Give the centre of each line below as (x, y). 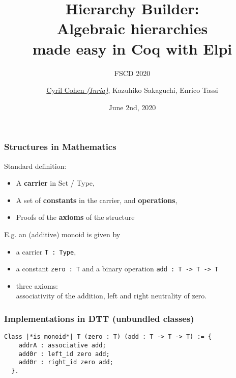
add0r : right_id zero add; (66, 362)
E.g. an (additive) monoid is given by (62, 234)
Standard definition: (35, 166)
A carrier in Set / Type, (55, 183)
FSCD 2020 (132, 73)
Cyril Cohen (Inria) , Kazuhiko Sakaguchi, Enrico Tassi (132, 90)
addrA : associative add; (62, 345)
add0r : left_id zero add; (64, 354)
